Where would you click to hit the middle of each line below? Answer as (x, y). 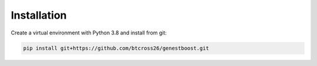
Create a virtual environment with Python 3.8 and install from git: (89, 33)
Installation (39, 15)
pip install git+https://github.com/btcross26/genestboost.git (116, 48)
